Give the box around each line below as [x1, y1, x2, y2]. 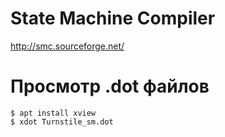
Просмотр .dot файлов [10, 75, 210, 98]
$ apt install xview [10, 108, 97, 118]
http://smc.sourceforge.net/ [10, 40, 125, 52]
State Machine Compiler [10, 7, 216, 30]
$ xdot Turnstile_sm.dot [10, 117, 114, 127]
